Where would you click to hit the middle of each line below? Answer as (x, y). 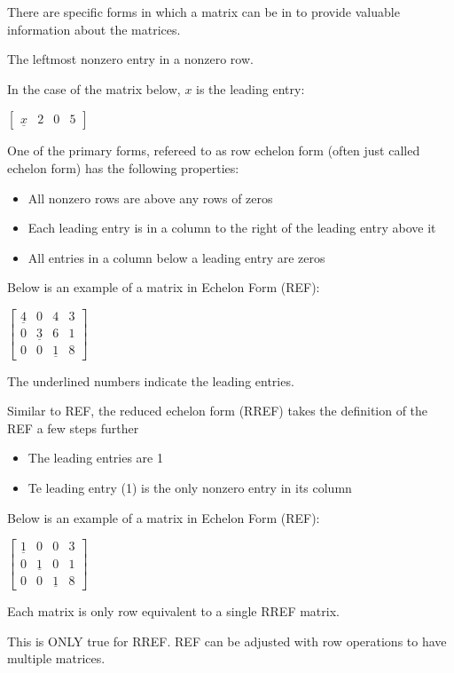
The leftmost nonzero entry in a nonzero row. (130, 59)
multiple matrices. (56, 658)
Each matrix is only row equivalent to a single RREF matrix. (173, 611)
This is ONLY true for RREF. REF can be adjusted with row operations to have (227, 641)
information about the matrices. (94, 29)
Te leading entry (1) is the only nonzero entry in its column (190, 488)
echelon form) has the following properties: (123, 167)
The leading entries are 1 (95, 458)
